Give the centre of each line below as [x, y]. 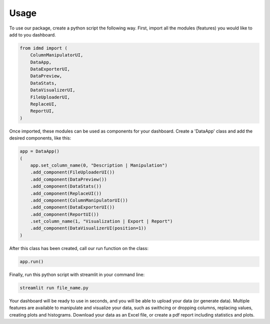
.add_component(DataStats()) [66, 186]
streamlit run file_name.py [54, 288]
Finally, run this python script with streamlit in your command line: [77, 274]
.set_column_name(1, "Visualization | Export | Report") [101, 221]
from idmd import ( [43, 48]
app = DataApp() [40, 151]
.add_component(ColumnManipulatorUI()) [79, 200]
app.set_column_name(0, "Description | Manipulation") [99, 165]
